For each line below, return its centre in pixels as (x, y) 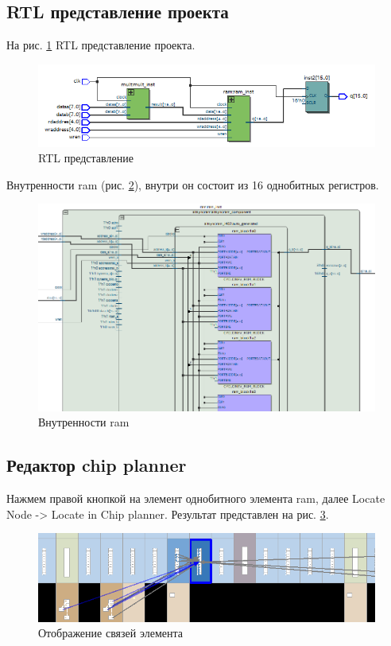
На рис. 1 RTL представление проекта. (101, 45)
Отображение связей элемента (110, 633)
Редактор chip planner (97, 465)
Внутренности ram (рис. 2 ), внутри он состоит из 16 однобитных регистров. (193, 184)
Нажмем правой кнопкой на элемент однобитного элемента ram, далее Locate (196, 498)
